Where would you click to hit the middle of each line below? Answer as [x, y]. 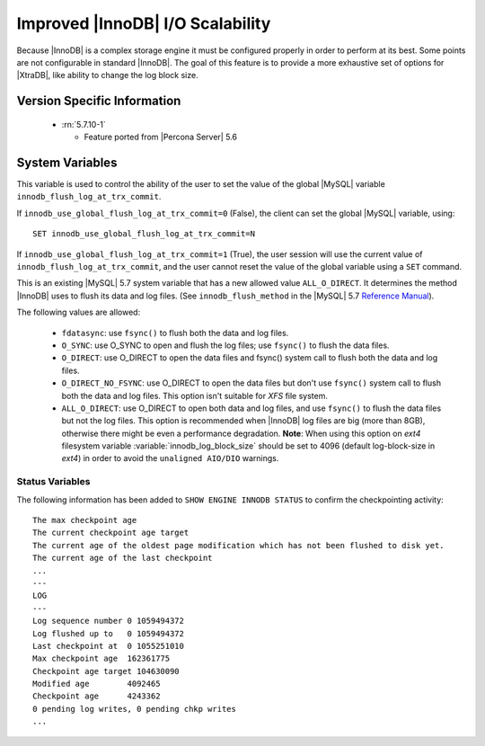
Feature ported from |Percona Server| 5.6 [161, 137]
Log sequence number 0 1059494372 [108, 621]
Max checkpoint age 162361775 [101, 659]
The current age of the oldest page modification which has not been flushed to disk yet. [238, 545]
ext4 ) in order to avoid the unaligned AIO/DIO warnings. [170, 458]
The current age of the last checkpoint [123, 558]
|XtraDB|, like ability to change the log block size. [107, 75]
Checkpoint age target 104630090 [106, 671]
